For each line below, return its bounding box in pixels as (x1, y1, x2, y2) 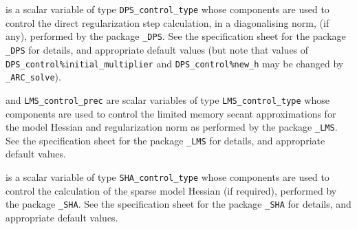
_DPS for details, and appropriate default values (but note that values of (6, 42, 309, 56)
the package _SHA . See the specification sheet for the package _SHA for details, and (6, 197, 351, 211)
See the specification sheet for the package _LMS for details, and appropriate (6, 133, 325, 147)
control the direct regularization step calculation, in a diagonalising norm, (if (6, 15, 329, 30)
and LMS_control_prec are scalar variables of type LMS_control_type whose (6, 92, 329, 107)
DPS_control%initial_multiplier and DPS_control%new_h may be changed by (6, 56, 344, 70)
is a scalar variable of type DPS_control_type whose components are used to (6, 2, 329, 16)
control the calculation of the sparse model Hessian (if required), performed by (6, 183, 337, 197)
